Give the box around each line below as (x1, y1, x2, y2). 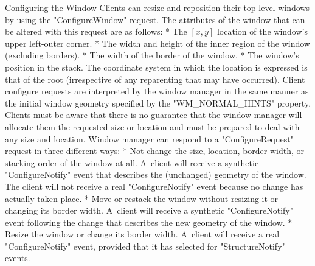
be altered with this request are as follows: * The (5, 25, 187, 38)
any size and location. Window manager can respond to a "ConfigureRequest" (5, 132, 294, 145)
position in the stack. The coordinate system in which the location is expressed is (5, 60, 308, 73)
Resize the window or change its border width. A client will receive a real (5, 228, 280, 240)
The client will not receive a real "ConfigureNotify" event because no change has (5, 180, 303, 192)
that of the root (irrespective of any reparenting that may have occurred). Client (5, 72, 305, 85)
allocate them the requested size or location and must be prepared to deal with (5, 120, 300, 133)
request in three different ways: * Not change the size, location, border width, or (5, 144, 304, 157)
